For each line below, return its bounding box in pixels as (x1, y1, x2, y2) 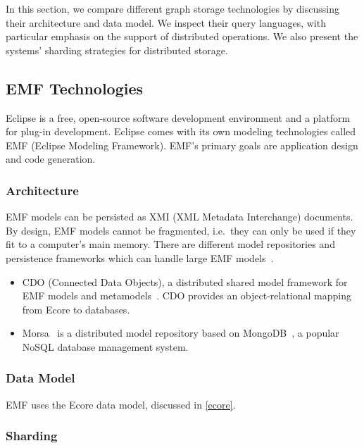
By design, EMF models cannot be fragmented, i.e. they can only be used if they (6, 223, 356, 237)
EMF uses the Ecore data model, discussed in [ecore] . (6, 397, 236, 411)
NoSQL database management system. (22, 339, 189, 354)
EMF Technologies (6, 77, 144, 99)
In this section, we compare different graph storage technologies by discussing (6, 1, 339, 15)
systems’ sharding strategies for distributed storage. (6, 42, 228, 57)
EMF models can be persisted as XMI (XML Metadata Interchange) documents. (6, 209, 353, 224)
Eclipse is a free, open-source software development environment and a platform (6, 110, 351, 125)
